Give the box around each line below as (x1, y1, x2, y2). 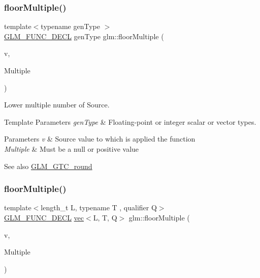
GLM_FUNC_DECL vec (4, 212, 84, 223)
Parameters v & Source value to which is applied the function (4, 133, 196, 144)
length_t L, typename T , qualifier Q (41, 202, 157, 213)
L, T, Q (93, 212, 117, 223)
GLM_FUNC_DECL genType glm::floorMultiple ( (4, 31, 164, 41)
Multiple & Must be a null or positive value (4, 143, 139, 154)
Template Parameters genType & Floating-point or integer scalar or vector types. (4, 116, 256, 127)
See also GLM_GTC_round (4, 160, 92, 171)
